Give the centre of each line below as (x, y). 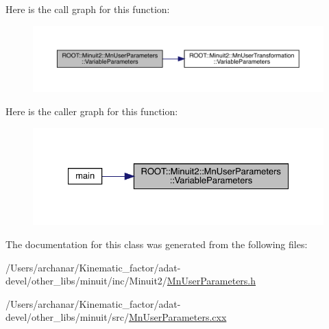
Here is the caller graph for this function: (92, 111)
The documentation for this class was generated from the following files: (157, 244)
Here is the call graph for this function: (88, 9)
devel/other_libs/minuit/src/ (67, 317)
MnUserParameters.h (211, 281)
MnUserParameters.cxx (178, 317)
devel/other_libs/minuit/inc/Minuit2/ (86, 281)
